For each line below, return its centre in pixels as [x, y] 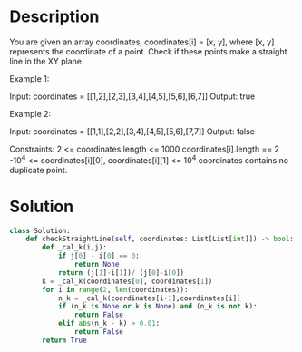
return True [65, 340]
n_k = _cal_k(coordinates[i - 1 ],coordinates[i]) [150, 298]
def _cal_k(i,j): [74, 248]
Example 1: [29, 78]
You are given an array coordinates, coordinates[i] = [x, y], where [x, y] [142, 42]
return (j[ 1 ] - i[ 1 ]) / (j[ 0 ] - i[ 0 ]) [121, 273]
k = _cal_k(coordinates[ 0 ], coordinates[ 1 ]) [127, 281]
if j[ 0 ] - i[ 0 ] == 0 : [99, 256]
